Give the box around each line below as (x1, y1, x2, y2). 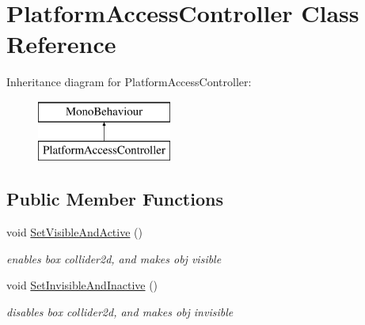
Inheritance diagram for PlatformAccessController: (6, 74, 252, 90)
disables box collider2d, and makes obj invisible (6, 304, 234, 320)
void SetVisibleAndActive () (6, 224, 143, 240)
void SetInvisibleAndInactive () (6, 277, 158, 293)
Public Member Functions (6, 187, 223, 211)
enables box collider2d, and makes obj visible (6, 250, 222, 266)
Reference (6, 28, 116, 60)
